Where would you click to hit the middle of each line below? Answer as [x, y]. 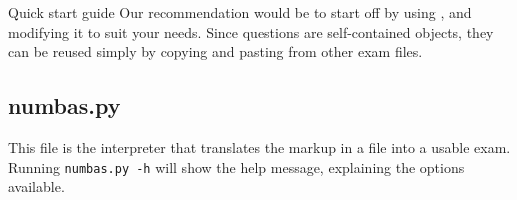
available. [36, 186]
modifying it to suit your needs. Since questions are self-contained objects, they [251, 31]
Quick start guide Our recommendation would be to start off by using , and [240, 12]
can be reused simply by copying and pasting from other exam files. [215, 51]
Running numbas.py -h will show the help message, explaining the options [236, 166]
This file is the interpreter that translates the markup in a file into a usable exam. [259, 146]
